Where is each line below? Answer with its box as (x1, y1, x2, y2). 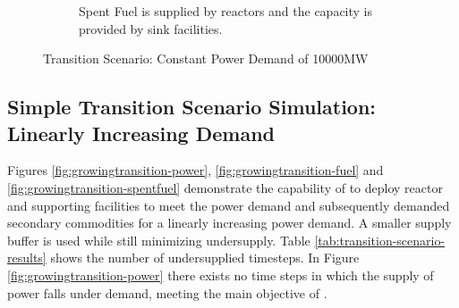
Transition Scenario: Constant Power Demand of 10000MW (43, 49, 369, 68)
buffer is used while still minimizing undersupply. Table (7, 230, 310, 249)
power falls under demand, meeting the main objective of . (7, 283, 327, 302)
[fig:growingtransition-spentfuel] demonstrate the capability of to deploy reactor (7, 178, 443, 196)
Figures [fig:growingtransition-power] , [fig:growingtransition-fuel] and (7, 161, 384, 179)
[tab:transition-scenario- (314, 230, 446, 249)
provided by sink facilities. (79, 19, 223, 37)
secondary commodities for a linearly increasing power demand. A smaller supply (7, 213, 452, 232)
